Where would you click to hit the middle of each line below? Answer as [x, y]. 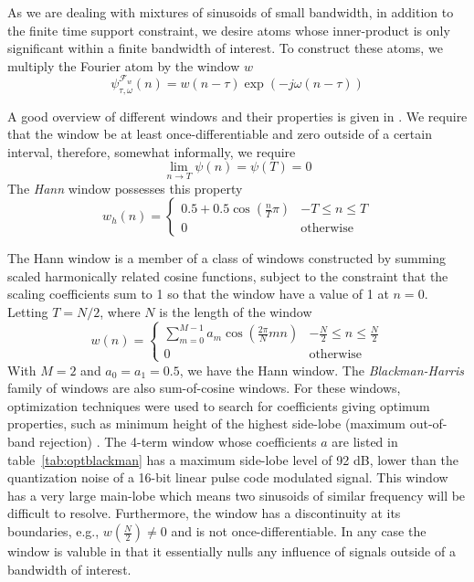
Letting [28, 312]
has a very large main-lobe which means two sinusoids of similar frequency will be [237, 495]
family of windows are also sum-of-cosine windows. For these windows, [204, 388]
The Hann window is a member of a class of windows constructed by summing [226, 258]
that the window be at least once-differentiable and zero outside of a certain [220, 134]
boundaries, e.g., [53, 531]
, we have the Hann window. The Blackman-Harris [321, 370]
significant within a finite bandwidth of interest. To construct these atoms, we [225, 48]
